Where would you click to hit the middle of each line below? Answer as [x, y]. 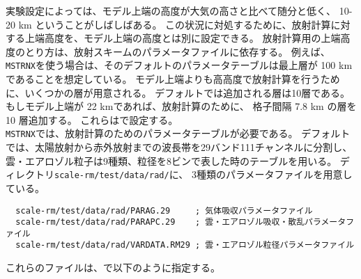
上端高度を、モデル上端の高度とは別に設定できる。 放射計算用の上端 [183, 38]
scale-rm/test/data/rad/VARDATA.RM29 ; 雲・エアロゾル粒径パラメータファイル [185, 245]
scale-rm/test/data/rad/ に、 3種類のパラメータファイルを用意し [203, 174]
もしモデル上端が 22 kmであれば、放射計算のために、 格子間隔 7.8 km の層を [181, 106]
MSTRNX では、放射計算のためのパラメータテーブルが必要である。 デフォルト [178, 133]
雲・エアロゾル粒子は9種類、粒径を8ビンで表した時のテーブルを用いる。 [171, 160]
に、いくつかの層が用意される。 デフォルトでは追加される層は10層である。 [178, 92]
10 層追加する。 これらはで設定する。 [92, 119]
